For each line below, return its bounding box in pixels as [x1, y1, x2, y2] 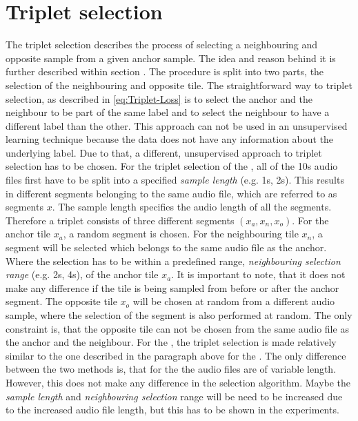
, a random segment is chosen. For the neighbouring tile [63, 226, 299, 241]
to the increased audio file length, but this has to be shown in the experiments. [6, 402, 339, 417]
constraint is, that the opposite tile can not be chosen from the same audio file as [6, 321, 349, 335]
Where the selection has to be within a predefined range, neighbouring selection [6, 253, 341, 268]
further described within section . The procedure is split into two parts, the [6, 64, 324, 79]
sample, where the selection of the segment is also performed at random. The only [6, 308, 352, 322]
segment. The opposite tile [6, 294, 117, 309]
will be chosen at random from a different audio [132, 294, 335, 309]
